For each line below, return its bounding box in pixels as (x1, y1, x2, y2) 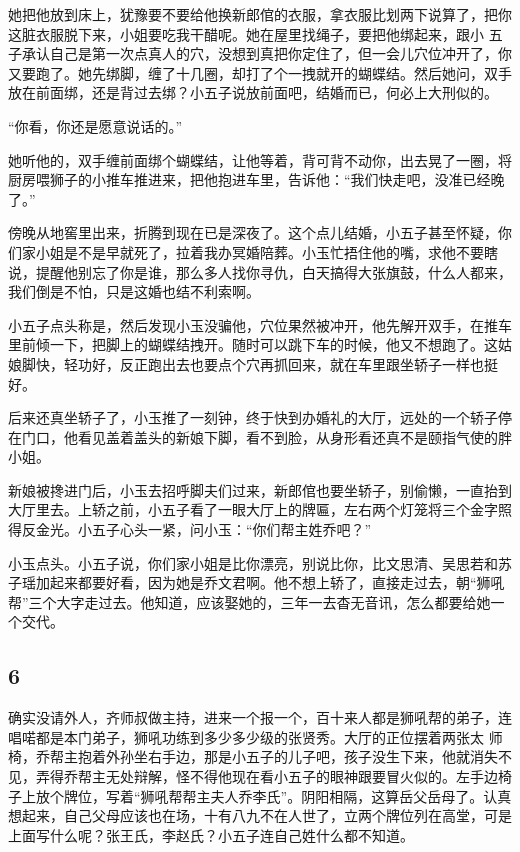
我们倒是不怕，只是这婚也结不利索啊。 (8, 281, 260, 302)
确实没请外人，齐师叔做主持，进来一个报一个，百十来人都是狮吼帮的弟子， (8, 707, 498, 728)
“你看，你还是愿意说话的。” (8, 115, 183, 136)
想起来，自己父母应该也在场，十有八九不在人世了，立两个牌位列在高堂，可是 (8, 805, 512, 826)
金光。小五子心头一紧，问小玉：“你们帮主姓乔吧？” (35, 519, 372, 540)
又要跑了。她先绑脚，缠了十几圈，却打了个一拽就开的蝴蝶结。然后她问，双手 (8, 62, 512, 83)
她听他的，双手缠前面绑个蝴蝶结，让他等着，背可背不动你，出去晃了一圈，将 (8, 149, 512, 170)
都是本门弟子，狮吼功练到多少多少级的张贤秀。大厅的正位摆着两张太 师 (35, 726, 503, 747)
